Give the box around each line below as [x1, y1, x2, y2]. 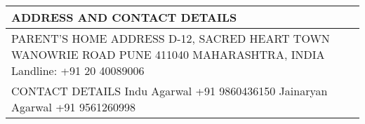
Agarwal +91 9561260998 [11, 99, 135, 115]
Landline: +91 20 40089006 [11, 62, 145, 78]
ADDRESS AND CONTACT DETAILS [11, 9, 237, 25]
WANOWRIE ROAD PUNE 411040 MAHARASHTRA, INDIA [11, 46, 325, 62]
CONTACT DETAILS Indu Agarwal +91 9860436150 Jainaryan [11, 83, 328, 99]
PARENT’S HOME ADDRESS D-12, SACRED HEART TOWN [11, 30, 330, 46]
